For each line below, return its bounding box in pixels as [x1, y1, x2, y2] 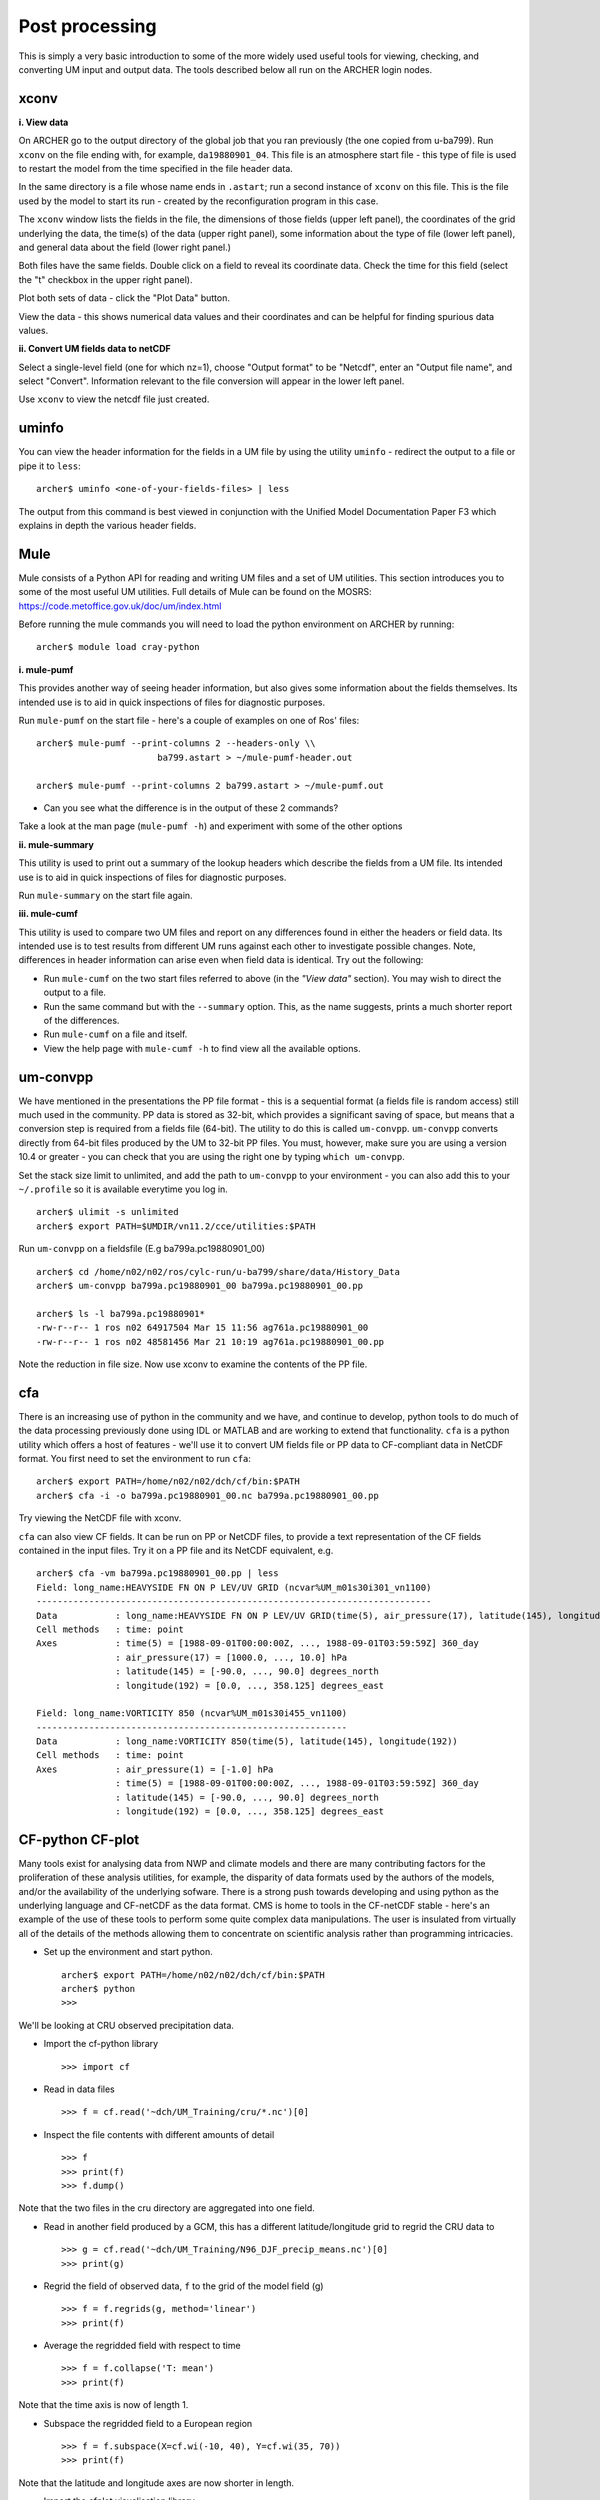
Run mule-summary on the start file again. [18, 889, 194, 901]
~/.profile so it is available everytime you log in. [18, 1183, 229, 1195]
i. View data [18, 116, 69, 128]
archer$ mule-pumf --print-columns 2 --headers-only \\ [36, 738, 316, 749]
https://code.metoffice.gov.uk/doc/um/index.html [18, 600, 222, 612]
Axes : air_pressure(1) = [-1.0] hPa [36, 1763, 274, 1775]
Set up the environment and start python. [43, 1946, 214, 1958]
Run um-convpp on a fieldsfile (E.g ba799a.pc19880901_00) [18, 1243, 265, 1255]
